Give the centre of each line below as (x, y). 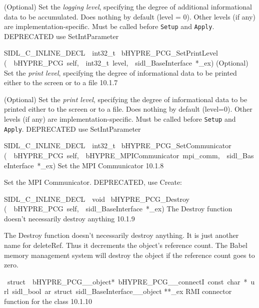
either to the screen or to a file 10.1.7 (61, 82)
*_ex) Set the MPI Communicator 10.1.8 (100, 165)
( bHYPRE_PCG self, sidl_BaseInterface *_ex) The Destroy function (118, 209)
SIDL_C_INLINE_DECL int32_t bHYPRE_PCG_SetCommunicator (118, 145)
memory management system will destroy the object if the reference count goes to (129, 255)
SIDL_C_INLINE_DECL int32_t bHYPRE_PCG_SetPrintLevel (111, 53)
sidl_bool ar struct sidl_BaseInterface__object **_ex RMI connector (122, 291)
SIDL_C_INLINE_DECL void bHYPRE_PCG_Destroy (97, 199)
